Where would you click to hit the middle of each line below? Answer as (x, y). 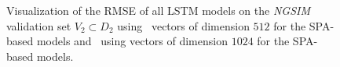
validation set (39, 25)
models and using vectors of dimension (132, 41)
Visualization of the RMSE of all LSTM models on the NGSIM (158, 10)
